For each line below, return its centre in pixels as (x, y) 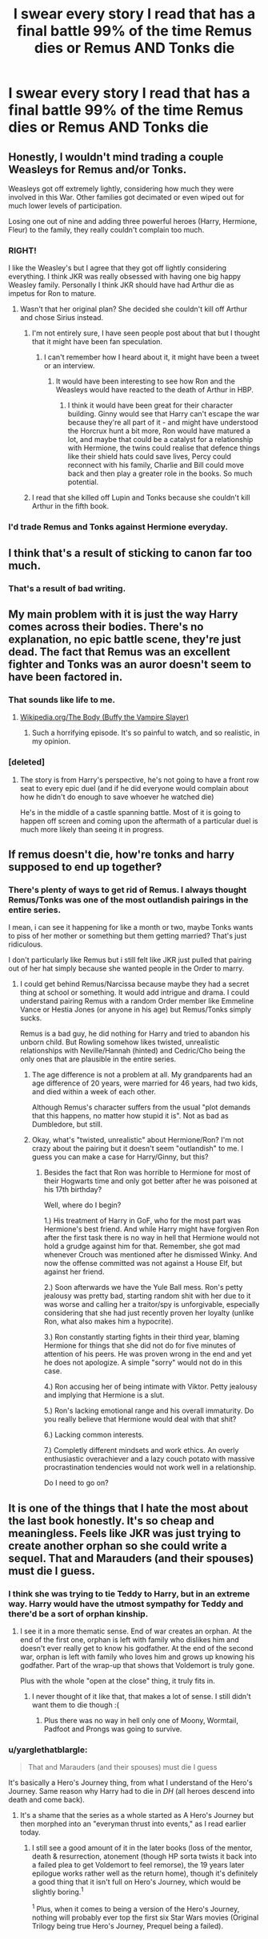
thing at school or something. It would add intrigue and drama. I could (134, 992)
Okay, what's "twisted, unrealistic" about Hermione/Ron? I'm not (138, 1140)
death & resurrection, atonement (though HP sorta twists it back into (144, 1856)
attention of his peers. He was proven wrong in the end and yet (148, 1354)
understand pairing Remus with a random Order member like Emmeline (137, 1001)
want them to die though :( (76, 1705)
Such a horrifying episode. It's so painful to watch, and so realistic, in (146, 733)
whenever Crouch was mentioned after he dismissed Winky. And (150, 1255)
